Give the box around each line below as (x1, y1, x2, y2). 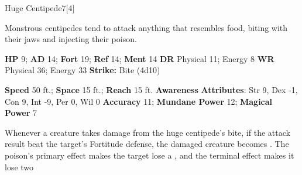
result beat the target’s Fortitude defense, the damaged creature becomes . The (5, 138, 289, 150)
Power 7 (5, 107, 37, 119)
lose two (5, 160, 34, 173)
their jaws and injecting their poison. (5, 33, 137, 45)
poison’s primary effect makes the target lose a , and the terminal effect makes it (5, 149, 294, 161)
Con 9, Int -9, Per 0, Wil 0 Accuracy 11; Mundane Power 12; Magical (5, 95, 273, 107)
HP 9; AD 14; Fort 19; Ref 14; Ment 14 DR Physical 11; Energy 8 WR (5, 52, 274, 64)
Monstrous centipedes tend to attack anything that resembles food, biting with (5, 21, 288, 33)
